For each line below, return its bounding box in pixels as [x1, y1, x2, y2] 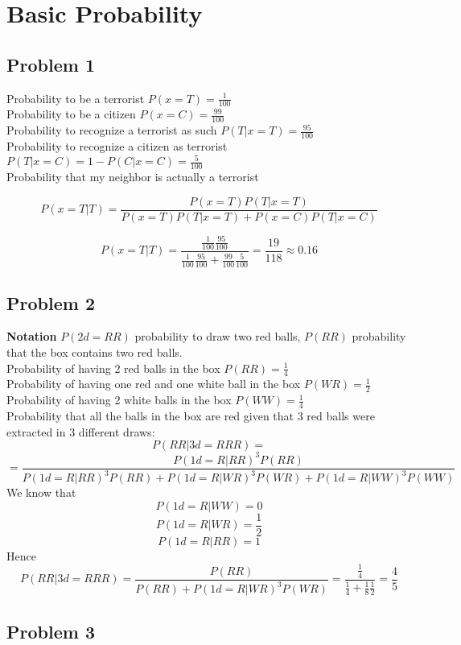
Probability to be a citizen [6, 105, 136, 122]
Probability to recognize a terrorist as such [6, 122, 217, 139]
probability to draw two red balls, [134, 328, 301, 345]
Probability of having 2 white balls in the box [6, 391, 232, 408]
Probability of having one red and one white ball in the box [6, 375, 301, 392]
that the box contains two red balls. [6, 344, 183, 361]
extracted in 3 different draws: [6, 423, 155, 440]
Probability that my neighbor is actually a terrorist [6, 168, 259, 184]
